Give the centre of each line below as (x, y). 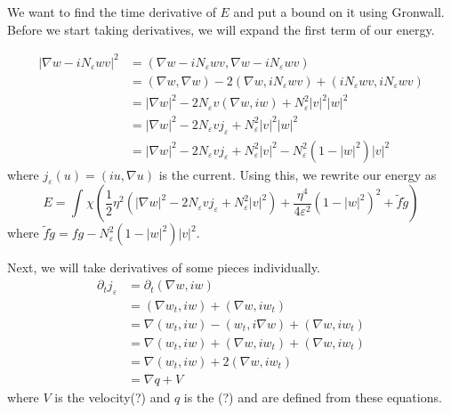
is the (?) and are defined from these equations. (313, 397)
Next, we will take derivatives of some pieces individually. (164, 267)
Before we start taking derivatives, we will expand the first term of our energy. (221, 29)
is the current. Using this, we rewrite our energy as (298, 174)
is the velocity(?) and (113, 397)
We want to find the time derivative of (112, 12)
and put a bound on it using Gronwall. (339, 12)
